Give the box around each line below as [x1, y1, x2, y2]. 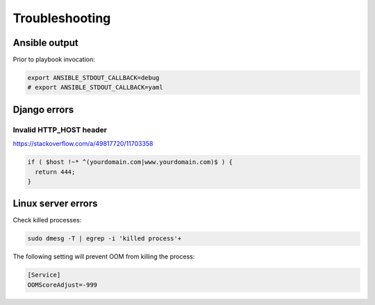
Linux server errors [12, 198, 98, 210]
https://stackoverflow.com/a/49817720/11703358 [12, 140, 153, 148]
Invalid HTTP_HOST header [12, 125, 108, 135]
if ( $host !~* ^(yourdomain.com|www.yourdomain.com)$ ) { [27, 158, 233, 166]
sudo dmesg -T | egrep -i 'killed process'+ [27, 235, 182, 242]
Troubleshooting [12, 10, 111, 26]
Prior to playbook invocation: [12, 56, 95, 64]
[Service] [27, 271, 61, 279]
